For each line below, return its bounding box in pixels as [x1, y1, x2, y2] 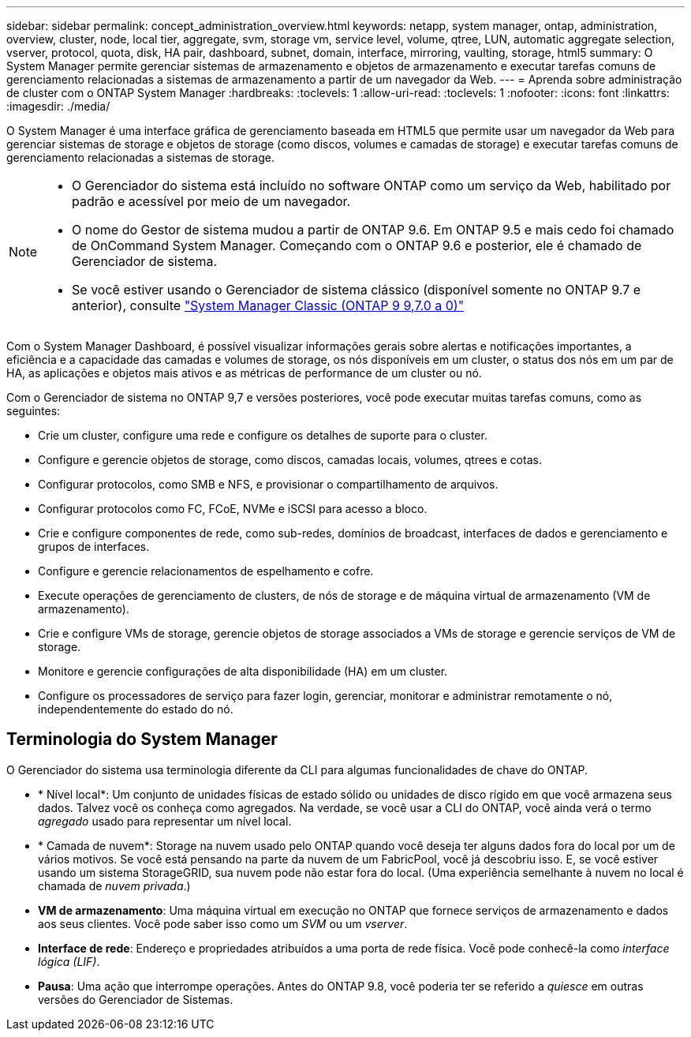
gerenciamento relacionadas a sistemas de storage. [6, 151, 275, 164]
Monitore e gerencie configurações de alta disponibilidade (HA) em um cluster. [38, 665, 448, 678]
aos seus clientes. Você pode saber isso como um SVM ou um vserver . [38, 916, 408, 930]
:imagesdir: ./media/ [6, 99, 110, 113]
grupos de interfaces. [38, 540, 150, 553]
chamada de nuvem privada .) [38, 878, 191, 893]
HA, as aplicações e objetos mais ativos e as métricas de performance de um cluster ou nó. [6, 366, 482, 380]
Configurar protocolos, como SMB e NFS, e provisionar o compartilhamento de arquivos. [38, 477, 499, 491]
